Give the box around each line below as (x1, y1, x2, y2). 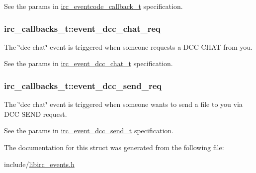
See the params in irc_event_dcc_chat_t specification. (4, 58, 173, 69)
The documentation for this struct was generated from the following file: (4, 142, 224, 152)
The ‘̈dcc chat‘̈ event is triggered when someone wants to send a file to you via (4, 99, 243, 109)
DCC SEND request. (4, 108, 67, 119)
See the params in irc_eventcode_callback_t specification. (4, 1, 183, 11)
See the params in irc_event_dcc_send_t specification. (4, 125, 173, 136)
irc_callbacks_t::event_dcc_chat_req (4, 22, 161, 34)
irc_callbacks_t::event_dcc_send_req (4, 79, 162, 91)
